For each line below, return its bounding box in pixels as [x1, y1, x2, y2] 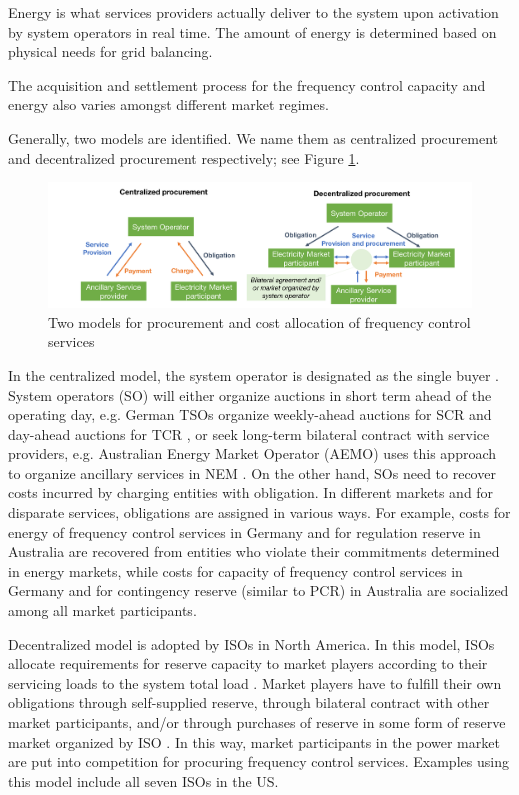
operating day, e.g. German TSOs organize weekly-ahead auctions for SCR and [8, 404, 492, 425]
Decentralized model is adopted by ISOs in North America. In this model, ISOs [8, 633, 495, 654]
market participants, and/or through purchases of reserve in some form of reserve [8, 712, 506, 733]
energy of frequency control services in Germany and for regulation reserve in [8, 521, 481, 542]
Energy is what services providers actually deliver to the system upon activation [8, 2, 499, 22]
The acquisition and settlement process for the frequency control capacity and [8, 74, 486, 95]
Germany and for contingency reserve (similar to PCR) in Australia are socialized [8, 580, 509, 601]
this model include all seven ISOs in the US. [8, 770, 279, 791]
